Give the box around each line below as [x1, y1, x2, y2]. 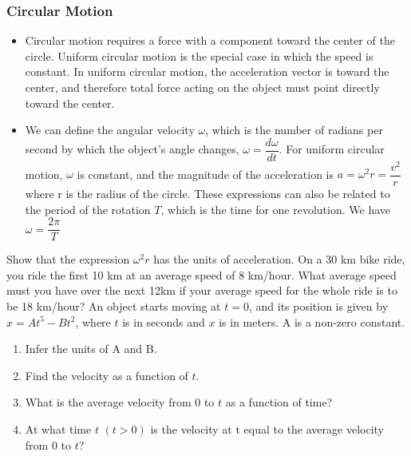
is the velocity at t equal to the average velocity [150, 420, 384, 437]
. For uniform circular [279, 141, 385, 157]
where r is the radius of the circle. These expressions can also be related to [25, 184, 390, 201]
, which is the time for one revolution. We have [160, 200, 391, 217]
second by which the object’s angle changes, [25, 141, 239, 157]
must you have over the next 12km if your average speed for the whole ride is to [6, 282, 397, 299]
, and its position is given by [248, 298, 389, 315]
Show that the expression [6, 251, 130, 268]
